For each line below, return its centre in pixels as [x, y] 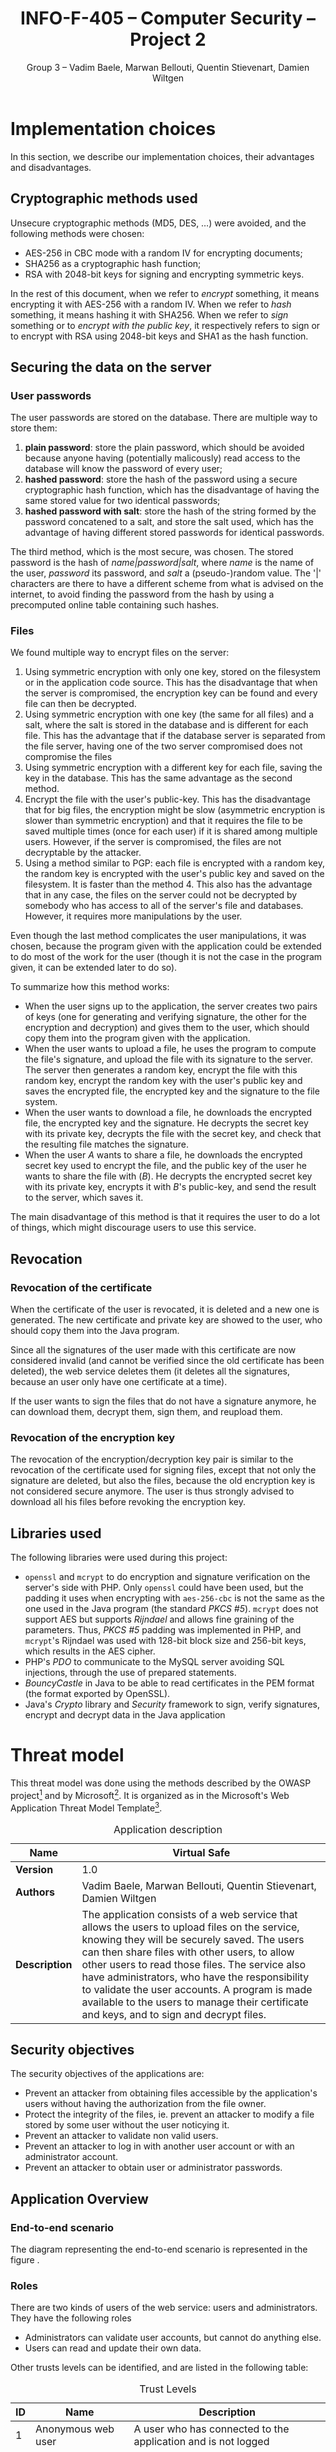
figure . [25, 2260]
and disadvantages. [51, 167]
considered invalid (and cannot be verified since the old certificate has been [167, 1361]
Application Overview [79, 2198]
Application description [168, 1829]
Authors [35, 1892]
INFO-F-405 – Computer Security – [168, 18]
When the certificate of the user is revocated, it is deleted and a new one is [165, 1309]
